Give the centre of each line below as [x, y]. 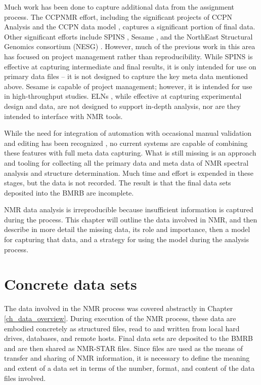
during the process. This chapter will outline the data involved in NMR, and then [131, 219]
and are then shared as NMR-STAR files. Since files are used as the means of [123, 348]
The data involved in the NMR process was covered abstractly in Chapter [119, 308]
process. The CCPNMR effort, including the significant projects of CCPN [118, 16]
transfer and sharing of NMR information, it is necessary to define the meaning [127, 358]
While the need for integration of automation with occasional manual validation [128, 133]
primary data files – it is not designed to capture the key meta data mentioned [126, 76]
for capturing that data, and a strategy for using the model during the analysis [126, 239]
